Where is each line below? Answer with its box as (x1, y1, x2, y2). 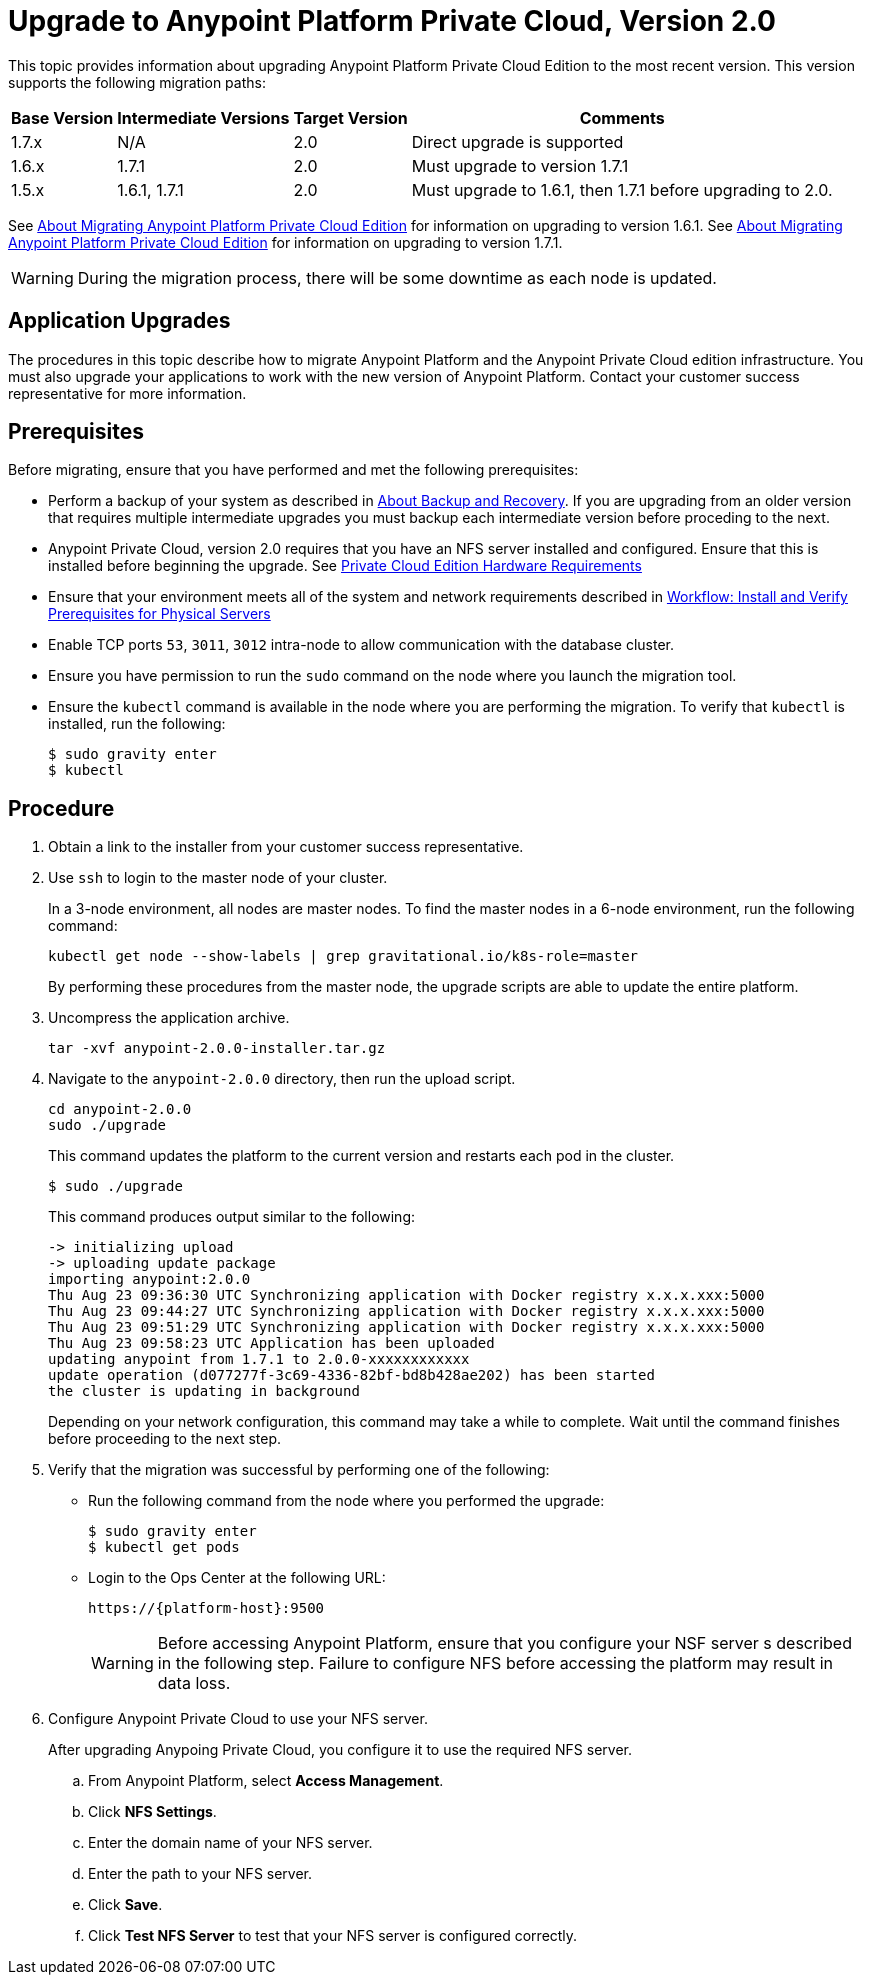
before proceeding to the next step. (48, 1430, 282, 1448)
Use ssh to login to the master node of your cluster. (48, 869, 388, 887)
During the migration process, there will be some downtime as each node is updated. (77, 267, 717, 288)
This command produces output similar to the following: (48, 1208, 416, 1226)
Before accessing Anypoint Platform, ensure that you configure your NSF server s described (157, 1633, 852, 1654)
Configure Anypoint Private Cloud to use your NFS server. (48, 1710, 428, 1728)
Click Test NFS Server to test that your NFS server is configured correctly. (88, 1927, 578, 1945)
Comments (579, 107, 665, 128)
